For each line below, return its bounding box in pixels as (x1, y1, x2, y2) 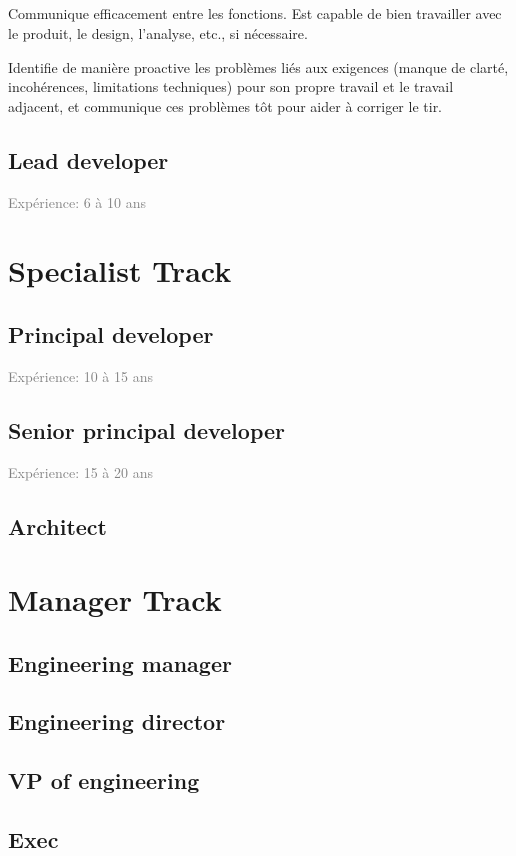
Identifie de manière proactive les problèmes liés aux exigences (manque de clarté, (8, 56, 509, 77)
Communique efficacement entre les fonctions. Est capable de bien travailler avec (8, 3, 502, 24)
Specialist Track (8, 250, 232, 291)
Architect (8, 510, 107, 541)
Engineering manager (8, 647, 232, 678)
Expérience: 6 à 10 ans (8, 191, 146, 212)
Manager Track (8, 579, 222, 620)
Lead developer (8, 144, 169, 175)
